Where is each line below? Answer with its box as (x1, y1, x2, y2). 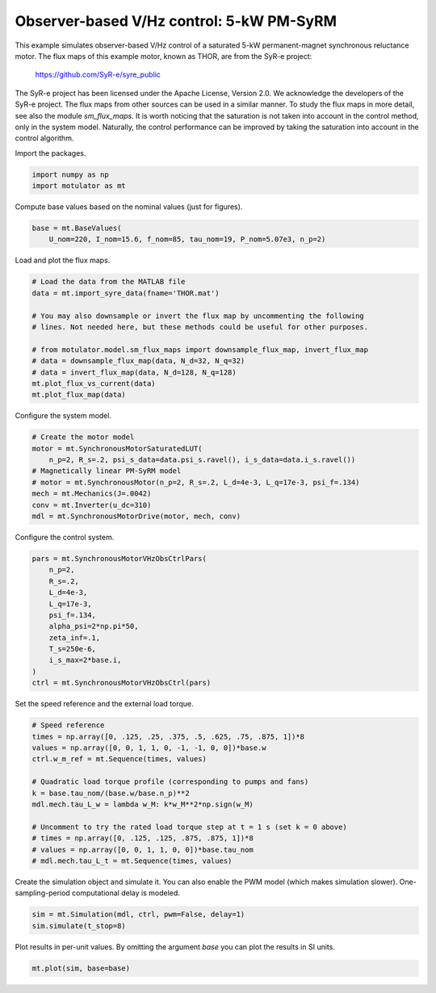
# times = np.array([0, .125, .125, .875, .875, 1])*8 (31, 834, 254, 843)
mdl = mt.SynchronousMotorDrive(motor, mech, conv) (31, 511, 241, 521)
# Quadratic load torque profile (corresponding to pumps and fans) (31, 777, 309, 786)
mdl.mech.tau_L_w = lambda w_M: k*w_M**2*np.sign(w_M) (31, 799, 254, 809)
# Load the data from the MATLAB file (31, 277, 186, 287)
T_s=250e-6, (48, 644, 97, 654)
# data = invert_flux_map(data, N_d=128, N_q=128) (31, 367, 237, 377)
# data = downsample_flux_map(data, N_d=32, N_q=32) (31, 356, 245, 366)
